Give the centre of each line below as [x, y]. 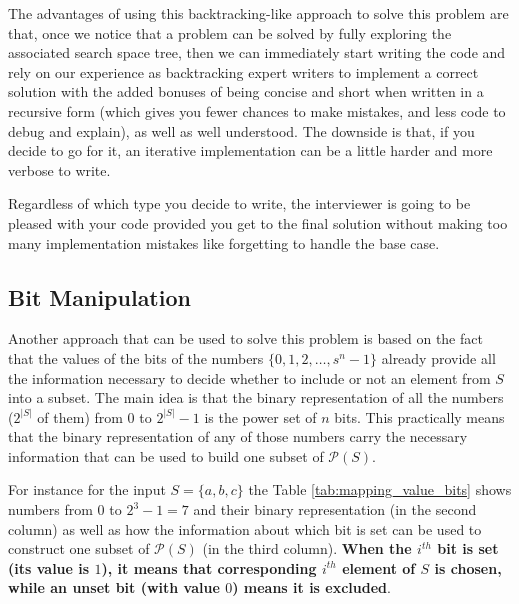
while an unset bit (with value [114, 587]
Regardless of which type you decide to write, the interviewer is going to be [239, 203]
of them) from [80, 416]
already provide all [438, 357]
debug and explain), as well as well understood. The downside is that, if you [241, 130]
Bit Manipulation [99, 296]
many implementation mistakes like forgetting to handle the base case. [224, 242]
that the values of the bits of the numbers [136, 357]
